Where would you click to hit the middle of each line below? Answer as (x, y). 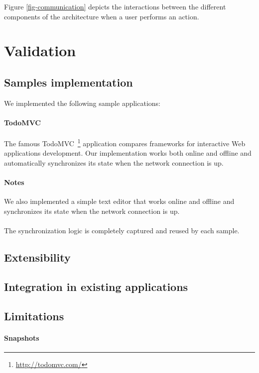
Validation (40, 50)
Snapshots (22, 337)
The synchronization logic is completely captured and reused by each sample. (122, 231)
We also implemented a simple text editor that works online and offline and (119, 201)
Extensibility (37, 257)
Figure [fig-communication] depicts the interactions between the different (115, 6)
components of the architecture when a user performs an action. (102, 16)
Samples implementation (68, 82)
